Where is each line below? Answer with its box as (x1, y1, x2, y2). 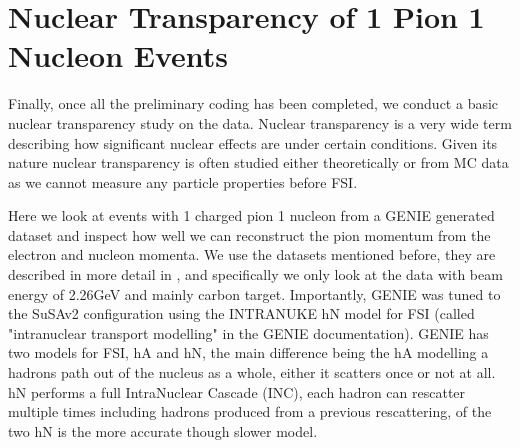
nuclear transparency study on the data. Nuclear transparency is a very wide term (8, 112, 512, 133)
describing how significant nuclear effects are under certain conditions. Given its (8, 132, 498, 153)
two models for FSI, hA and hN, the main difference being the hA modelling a (8, 342, 489, 363)
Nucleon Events (8, 35, 229, 76)
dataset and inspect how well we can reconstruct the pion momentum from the (8, 224, 491, 245)
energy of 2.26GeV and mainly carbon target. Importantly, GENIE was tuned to (8, 283, 501, 304)
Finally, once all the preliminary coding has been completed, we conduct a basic (8, 93, 499, 114)
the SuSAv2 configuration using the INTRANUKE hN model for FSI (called (8, 303, 475, 324)
